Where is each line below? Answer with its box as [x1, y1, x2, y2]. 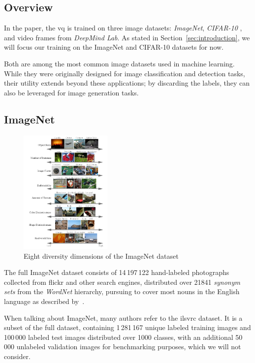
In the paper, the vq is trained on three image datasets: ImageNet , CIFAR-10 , [4, 23, 242, 33]
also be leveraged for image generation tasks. [4, 87, 139, 97]
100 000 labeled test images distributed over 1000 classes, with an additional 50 [4, 332, 243, 342]
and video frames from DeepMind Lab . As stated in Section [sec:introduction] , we [4, 32, 250, 42]
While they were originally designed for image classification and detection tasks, [4, 68, 245, 78]
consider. [4, 351, 31, 361]
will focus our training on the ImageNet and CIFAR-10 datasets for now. [4, 42, 224, 52]
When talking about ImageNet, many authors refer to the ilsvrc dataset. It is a [4, 312, 243, 323]
